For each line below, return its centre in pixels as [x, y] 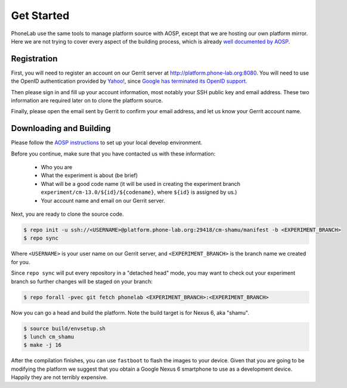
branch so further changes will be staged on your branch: [82, 281]
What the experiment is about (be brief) [89, 175]
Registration [34, 59]
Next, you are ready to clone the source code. [67, 214]
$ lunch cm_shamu [49, 336]
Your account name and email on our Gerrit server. [103, 200]
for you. [21, 262]
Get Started [40, 15]
